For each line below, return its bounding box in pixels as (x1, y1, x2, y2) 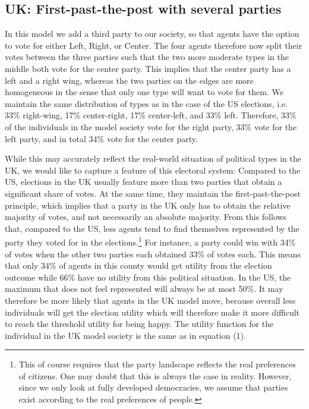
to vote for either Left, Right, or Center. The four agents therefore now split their (5, 39, 302, 51)
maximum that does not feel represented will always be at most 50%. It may (5, 282, 283, 295)
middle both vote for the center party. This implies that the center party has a (5, 62, 291, 74)
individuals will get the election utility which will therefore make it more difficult (5, 306, 300, 318)
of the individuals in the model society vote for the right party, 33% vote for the (5, 120, 297, 133)
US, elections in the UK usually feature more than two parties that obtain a (5, 175, 282, 188)
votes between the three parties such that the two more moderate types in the (5, 51, 289, 63)
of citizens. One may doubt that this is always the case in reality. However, (18, 369, 292, 382)
